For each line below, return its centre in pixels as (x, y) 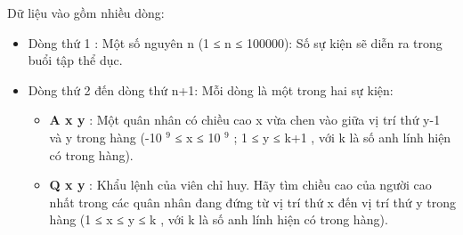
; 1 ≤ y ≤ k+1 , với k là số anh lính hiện (342, 137)
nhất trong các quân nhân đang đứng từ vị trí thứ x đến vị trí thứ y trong (253, 202)
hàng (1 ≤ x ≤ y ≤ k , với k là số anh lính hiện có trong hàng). (219, 219)
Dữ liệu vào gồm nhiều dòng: (86, 12)
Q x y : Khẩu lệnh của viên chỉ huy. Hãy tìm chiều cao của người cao (240, 185)
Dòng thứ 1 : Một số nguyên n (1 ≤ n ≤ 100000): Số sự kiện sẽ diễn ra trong (235, 42)
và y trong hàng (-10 (106, 137)
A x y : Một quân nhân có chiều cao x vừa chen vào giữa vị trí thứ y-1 (245, 120)
